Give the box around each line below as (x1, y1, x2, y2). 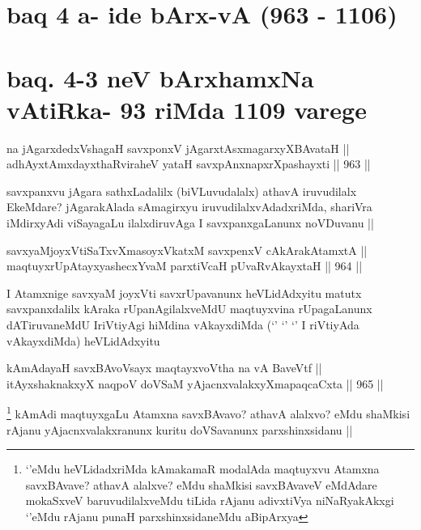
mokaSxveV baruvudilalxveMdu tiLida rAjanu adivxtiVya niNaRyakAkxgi (25, 492, 394, 509)
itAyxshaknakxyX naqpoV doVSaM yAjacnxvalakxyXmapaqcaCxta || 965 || (6, 375, 384, 392)
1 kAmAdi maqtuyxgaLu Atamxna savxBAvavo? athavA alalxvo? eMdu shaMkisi (6, 403, 410, 422)
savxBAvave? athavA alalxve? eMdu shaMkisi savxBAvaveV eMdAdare (25, 476, 377, 493)
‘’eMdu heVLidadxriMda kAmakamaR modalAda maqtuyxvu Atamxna (25, 460, 380, 477)
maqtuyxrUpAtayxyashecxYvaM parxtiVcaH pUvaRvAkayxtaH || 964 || (6, 257, 363, 274)
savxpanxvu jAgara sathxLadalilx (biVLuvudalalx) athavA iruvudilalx (6, 182, 357, 199)
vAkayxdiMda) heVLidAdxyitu (6, 332, 160, 349)
